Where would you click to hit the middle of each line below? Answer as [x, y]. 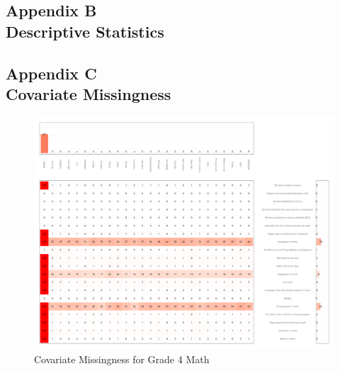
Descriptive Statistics [85, 31]
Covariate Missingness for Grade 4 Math [122, 359]
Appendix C [51, 73]
